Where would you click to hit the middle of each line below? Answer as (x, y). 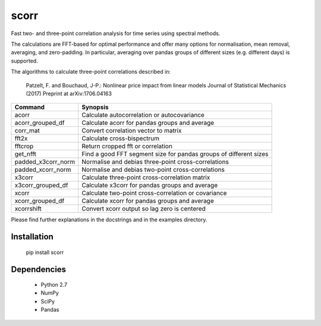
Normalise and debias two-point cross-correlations (153, 170)
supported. (24, 61)
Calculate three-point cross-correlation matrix (146, 177)
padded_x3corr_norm (45, 162)
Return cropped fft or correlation (127, 146)
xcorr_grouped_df (40, 201)
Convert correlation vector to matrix (131, 131)
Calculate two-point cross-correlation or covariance (154, 193)
